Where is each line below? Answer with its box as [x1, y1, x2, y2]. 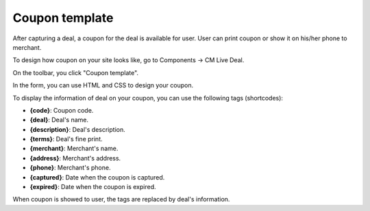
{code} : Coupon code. [29, 106, 94, 114]
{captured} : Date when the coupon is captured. [29, 173, 165, 181]
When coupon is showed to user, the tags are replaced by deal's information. [12, 195, 230, 203]
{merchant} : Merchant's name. [29, 144, 119, 153]
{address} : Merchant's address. [29, 154, 121, 162]
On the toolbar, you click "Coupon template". [12, 68, 139, 76]
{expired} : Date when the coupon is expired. [29, 183, 157, 191]
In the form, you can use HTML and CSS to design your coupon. [12, 81, 194, 89]
